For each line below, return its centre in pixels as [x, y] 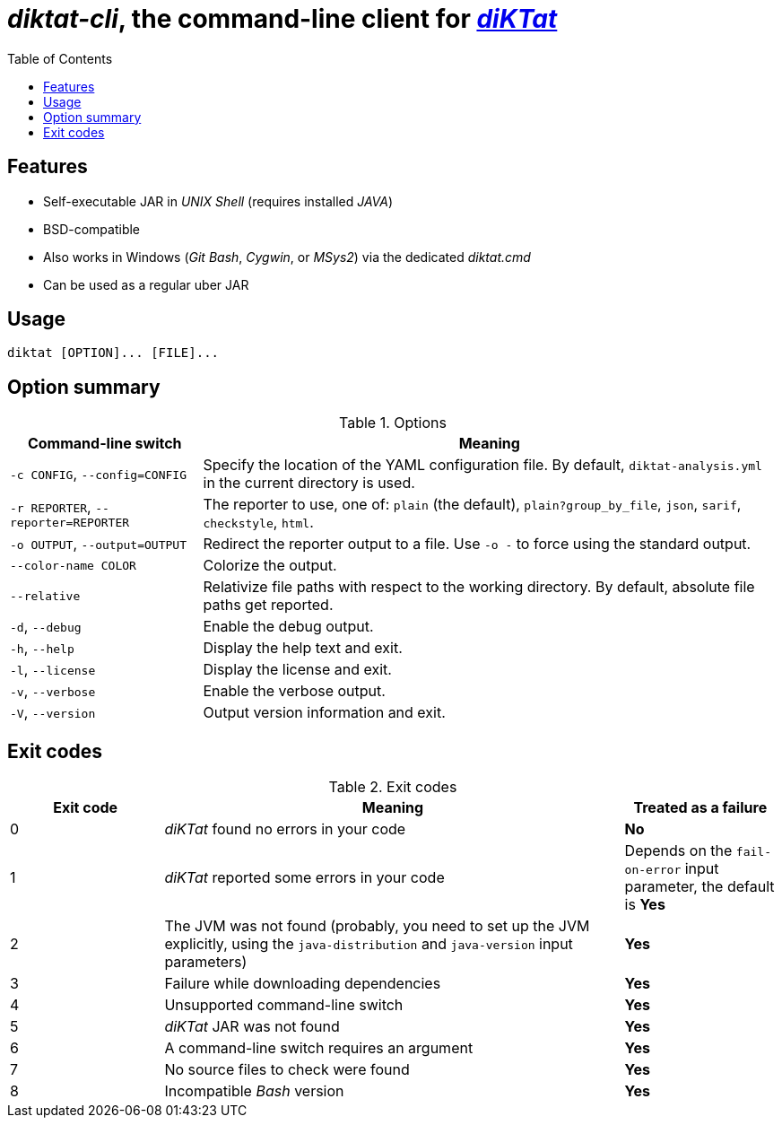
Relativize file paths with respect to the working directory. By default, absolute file [479, 587]
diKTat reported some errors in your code [304, 878]
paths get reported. [268, 605]
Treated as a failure [700, 808]
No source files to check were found [287, 1070]
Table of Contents [60, 58]
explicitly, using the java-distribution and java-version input [369, 944]
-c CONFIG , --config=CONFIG [98, 474]
